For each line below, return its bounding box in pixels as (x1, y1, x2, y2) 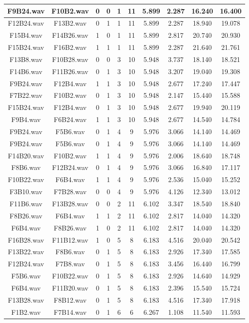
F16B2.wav (54, 42, 87, 52)
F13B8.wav (9, 54, 43, 64)
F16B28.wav (8, 234, 44, 245)
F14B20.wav (8, 150, 44, 160)
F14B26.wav (52, 30, 89, 40)
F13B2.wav (54, 18, 87, 28)
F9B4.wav (11, 114, 41, 124)
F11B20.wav (52, 282, 89, 292)
